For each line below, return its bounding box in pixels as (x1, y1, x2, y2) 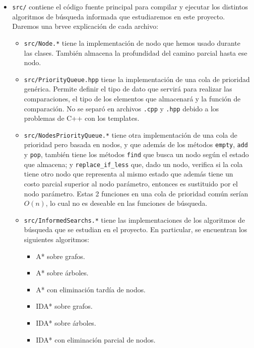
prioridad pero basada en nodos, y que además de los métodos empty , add (24, 139, 248, 150)
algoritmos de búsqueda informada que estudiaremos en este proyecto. (12, 11, 225, 21)
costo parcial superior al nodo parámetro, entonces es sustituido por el (24, 178, 238, 188)
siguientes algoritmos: (24, 234, 89, 245)
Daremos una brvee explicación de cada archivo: (12, 21, 158, 31)
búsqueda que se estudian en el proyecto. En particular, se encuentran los (24, 224, 248, 235)
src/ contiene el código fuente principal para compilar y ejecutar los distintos (12, 1, 248, 11)
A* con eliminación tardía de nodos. (36, 284, 146, 294)
